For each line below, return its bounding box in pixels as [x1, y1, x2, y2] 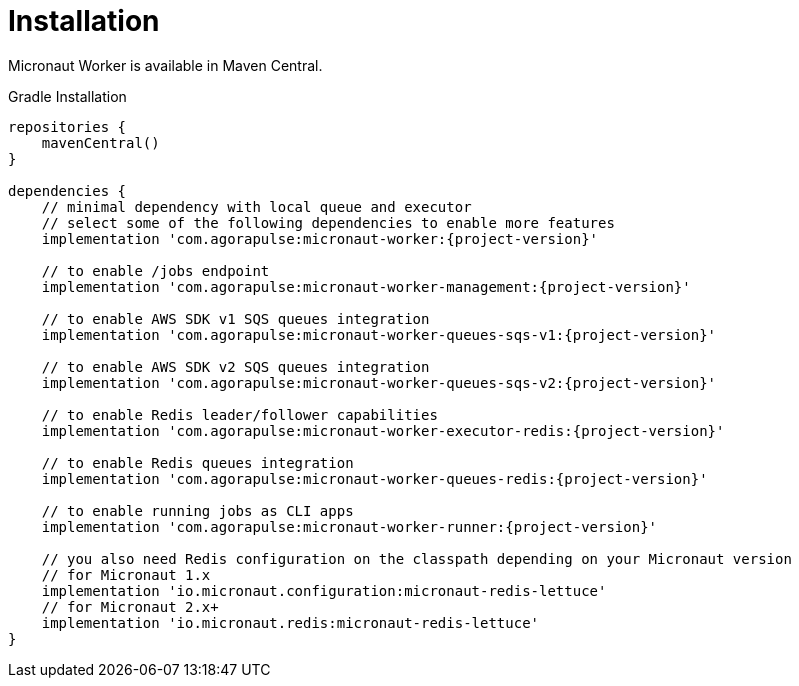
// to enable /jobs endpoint [41, 262, 270, 279]
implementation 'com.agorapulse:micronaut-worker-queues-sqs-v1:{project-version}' [41, 326, 717, 343]
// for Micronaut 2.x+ [41, 598, 219, 615]
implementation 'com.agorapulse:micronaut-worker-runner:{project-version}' [41, 518, 658, 535]
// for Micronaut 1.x [41, 566, 211, 583]
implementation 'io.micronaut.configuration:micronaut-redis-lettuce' [41, 582, 607, 599]
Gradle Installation [8, 87, 127, 105]
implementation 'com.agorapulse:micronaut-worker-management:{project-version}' [41, 278, 691, 295]
